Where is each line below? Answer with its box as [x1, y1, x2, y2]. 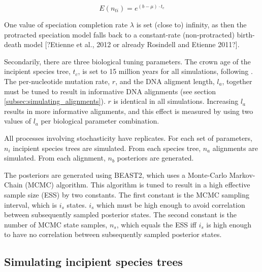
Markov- [229, 169, 255, 180]
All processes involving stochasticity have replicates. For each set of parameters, [4, 132, 253, 143]
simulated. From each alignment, [4, 152, 106, 163]
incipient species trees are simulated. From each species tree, [13, 142, 201, 153]
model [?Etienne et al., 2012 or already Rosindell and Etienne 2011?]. [23, 39, 240, 50]
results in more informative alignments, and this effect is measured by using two [4, 105, 253, 116]
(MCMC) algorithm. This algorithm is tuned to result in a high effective [25, 179, 250, 190]
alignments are [212, 142, 258, 153]
